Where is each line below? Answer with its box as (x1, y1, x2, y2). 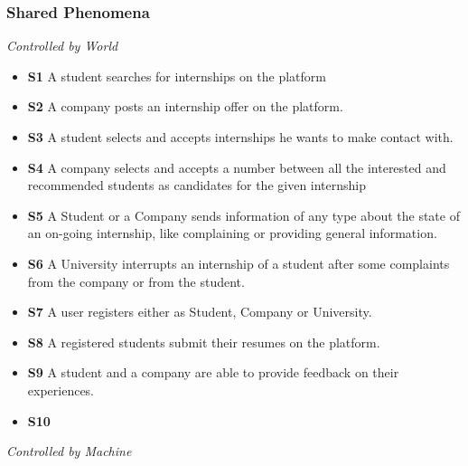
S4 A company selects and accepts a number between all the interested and (27, 157, 446, 176)
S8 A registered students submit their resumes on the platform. (27, 332, 380, 351)
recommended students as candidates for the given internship (27, 176, 367, 195)
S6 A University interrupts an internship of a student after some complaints (27, 253, 450, 272)
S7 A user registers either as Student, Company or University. (27, 302, 372, 321)
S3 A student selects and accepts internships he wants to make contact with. (27, 128, 454, 146)
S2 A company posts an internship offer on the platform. (27, 97, 343, 116)
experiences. (27, 380, 95, 399)
